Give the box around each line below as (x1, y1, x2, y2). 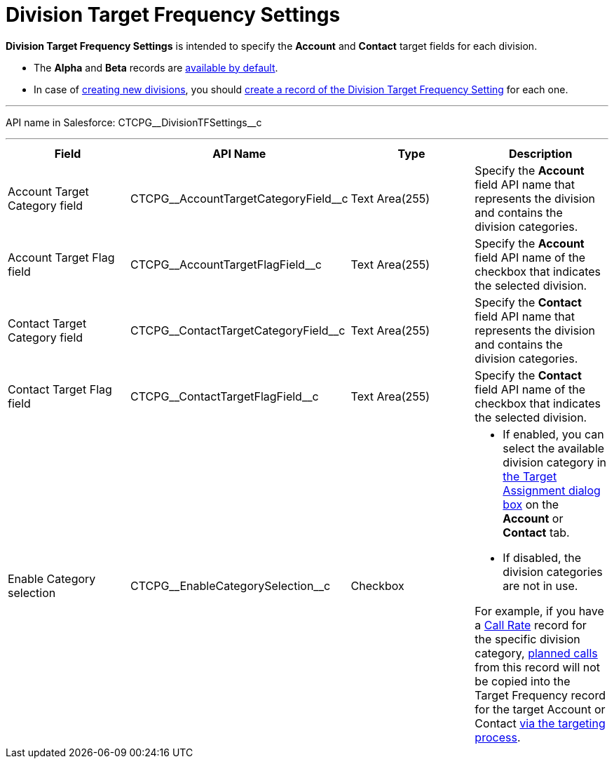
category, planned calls (475, 645, 598, 660)
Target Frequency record (475, 688, 606, 702)
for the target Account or (475, 702, 606, 716)
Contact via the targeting (475, 716, 606, 730)
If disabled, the (503, 550, 582, 565)
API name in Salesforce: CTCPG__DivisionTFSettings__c (6, 116, 262, 128)
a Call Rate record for (475, 617, 587, 632)
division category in (503, 455, 606, 469)
